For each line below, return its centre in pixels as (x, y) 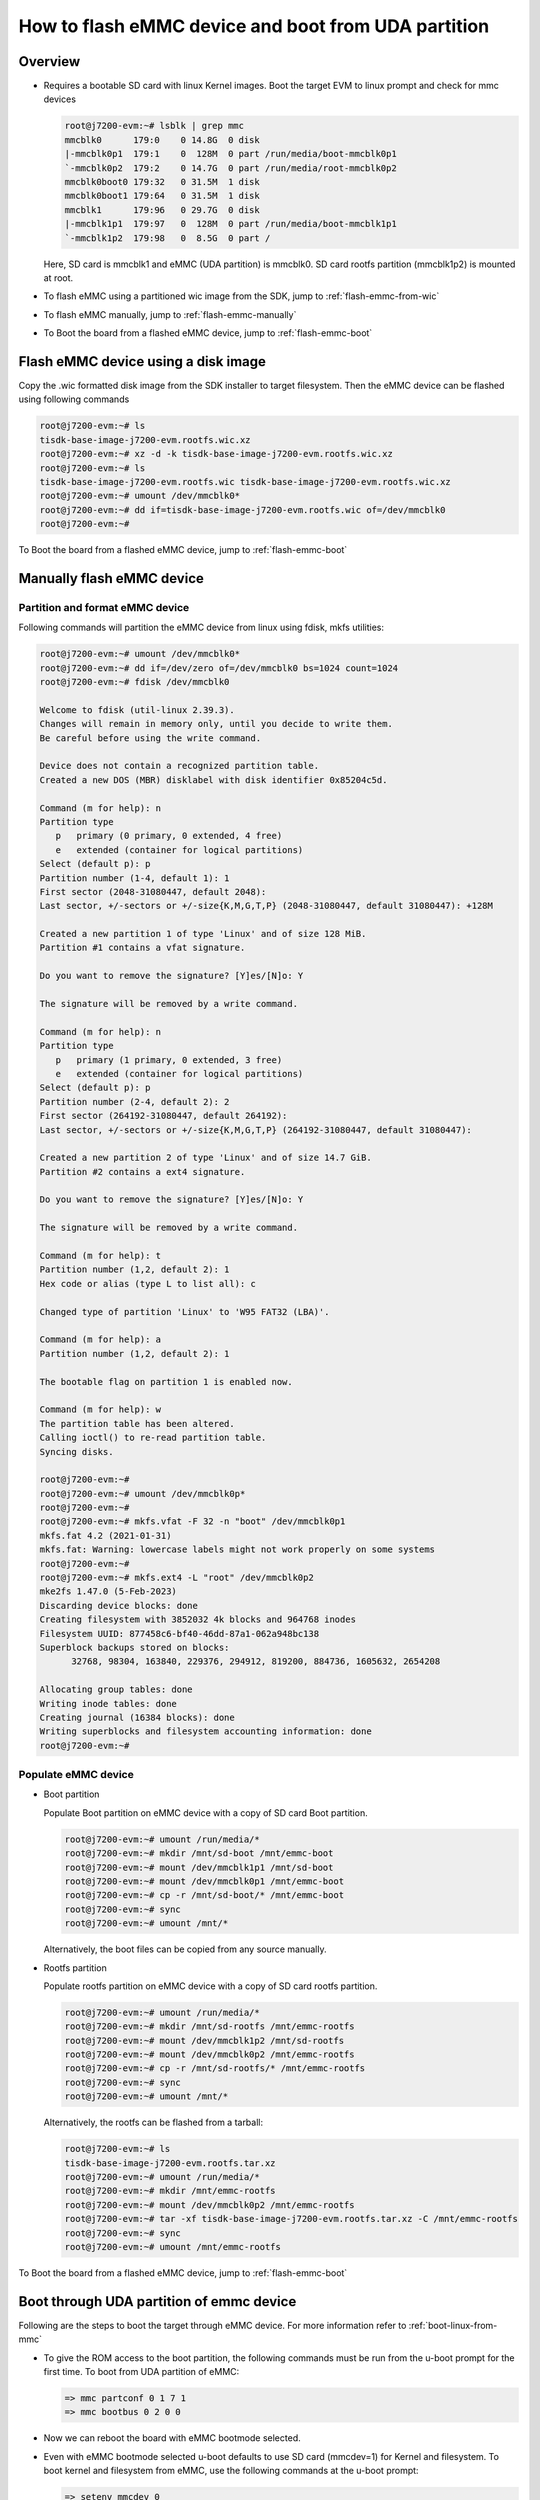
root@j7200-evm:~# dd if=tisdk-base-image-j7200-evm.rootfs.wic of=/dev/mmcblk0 (242, 509)
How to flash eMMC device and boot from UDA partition (254, 26)
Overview (49, 61)
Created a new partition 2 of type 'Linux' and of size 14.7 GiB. (205, 1158)
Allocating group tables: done (116, 1689)
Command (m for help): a (100, 1339)
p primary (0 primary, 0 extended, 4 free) (169, 836)
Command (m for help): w (100, 1409)
